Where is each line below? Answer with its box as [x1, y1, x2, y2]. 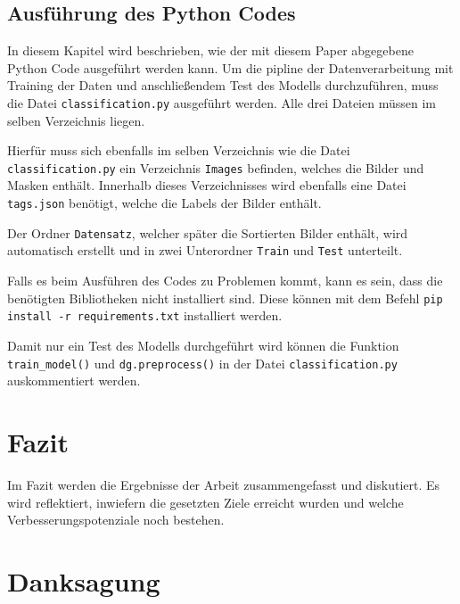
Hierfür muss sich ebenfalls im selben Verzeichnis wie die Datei [7, 141, 350, 160]
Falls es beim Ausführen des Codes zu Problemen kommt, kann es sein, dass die [7, 271, 443, 290]
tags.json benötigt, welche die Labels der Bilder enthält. [7, 194, 322, 212]
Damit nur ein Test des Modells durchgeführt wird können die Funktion [7, 335, 399, 354]
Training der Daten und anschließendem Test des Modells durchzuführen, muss [7, 76, 439, 95]
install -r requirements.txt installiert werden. [7, 306, 283, 325]
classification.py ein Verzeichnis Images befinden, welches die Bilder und [7, 158, 424, 177]
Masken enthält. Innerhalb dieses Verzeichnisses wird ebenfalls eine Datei [7, 176, 407, 194]
